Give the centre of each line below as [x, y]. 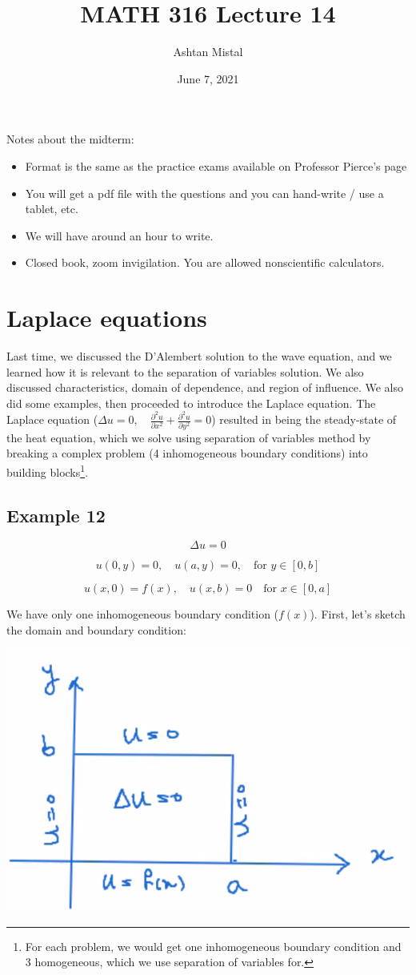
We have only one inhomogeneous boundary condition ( [143, 614]
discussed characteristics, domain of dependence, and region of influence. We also [205, 387]
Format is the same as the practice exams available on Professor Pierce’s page [216, 165]
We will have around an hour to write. [119, 235]
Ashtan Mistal [208, 52]
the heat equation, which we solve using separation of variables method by [189, 437]
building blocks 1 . [48, 470]
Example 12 [56, 515]
